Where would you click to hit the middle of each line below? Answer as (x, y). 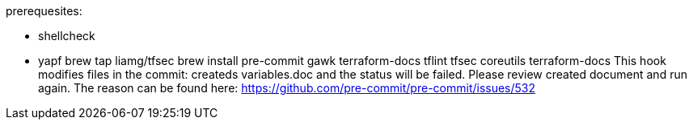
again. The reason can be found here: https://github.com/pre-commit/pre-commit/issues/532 (287, 88)
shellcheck (67, 36)
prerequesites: (44, 11)
